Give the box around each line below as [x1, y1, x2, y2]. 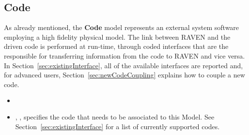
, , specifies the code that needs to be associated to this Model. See [15, 111, 215, 121]
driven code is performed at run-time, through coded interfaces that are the [4, 41, 229, 51]
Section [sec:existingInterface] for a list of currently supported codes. [15, 121, 220, 131]
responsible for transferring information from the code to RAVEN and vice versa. [4, 50, 245, 60]
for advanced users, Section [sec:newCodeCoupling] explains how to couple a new [4, 70, 245, 80]
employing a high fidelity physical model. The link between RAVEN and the [4, 31, 231, 42]
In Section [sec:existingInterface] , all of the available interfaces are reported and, [4, 60, 243, 70]
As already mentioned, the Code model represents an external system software [4, 22, 239, 32]
